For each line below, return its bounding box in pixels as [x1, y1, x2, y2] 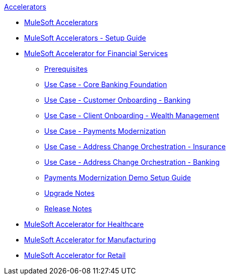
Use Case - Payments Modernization [44, 127, 166, 135]
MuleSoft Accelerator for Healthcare [24, 220, 144, 228]
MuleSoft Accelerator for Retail [24, 251, 126, 259]
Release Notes [44, 204, 92, 213]
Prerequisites [44, 65, 88, 73]
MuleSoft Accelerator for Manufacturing [24, 235, 156, 244]
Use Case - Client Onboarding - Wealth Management [44, 111, 219, 120]
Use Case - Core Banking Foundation [44, 80, 167, 89]
